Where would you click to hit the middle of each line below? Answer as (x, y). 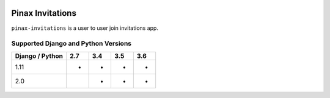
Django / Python (39, 56)
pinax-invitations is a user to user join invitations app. (85, 28)
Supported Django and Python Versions (71, 44)
